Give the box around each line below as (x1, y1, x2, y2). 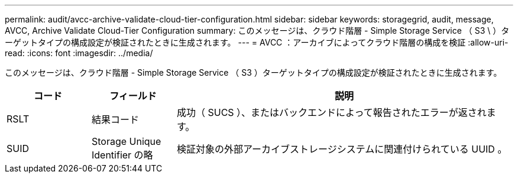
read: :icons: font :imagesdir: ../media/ (5, 48, 153, 58)
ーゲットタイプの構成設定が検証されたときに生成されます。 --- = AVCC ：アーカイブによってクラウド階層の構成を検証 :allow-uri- (5, 37, 509, 47)
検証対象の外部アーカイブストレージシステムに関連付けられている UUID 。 (176, 143, 507, 155)
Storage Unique (91, 135, 161, 147)
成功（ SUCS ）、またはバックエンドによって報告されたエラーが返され (176, 106, 487, 118)
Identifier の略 (91, 149, 153, 161)
